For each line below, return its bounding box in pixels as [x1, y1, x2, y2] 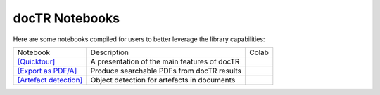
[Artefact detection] [17, 75, 83, 85]
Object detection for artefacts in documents [90, 75, 236, 85]
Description [90, 47, 129, 57]
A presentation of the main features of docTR [90, 57, 240, 66]
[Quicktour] [17, 57, 56, 66]
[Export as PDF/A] [17, 66, 77, 75]
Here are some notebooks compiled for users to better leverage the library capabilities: [13, 35, 265, 43]
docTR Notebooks [13, 10, 120, 26]
